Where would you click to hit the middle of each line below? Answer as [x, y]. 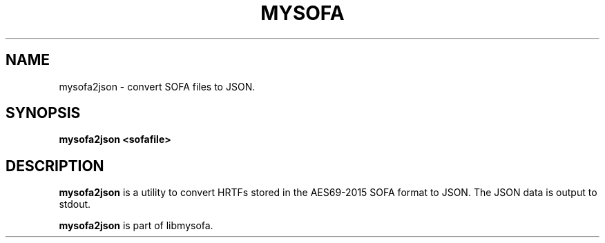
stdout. [75, 204]
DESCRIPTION [55, 166]
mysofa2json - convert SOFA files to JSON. [157, 86]
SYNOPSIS [43, 113]
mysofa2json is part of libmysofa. [136, 226]
